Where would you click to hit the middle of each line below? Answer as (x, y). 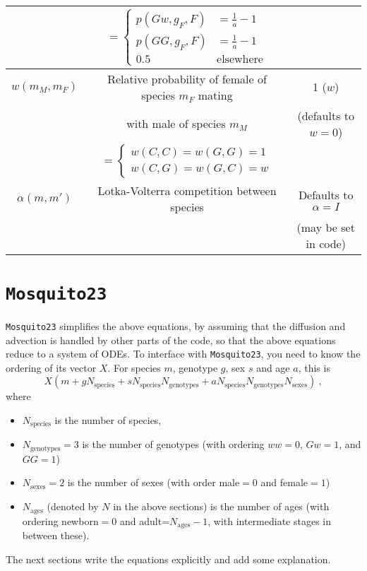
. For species (134, 367)
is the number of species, (108, 419)
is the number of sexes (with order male (154, 482)
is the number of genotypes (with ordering (173, 444)
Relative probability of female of (187, 78)
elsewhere (240, 60)
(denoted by (73, 506)
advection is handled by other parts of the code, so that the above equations (171, 340)
